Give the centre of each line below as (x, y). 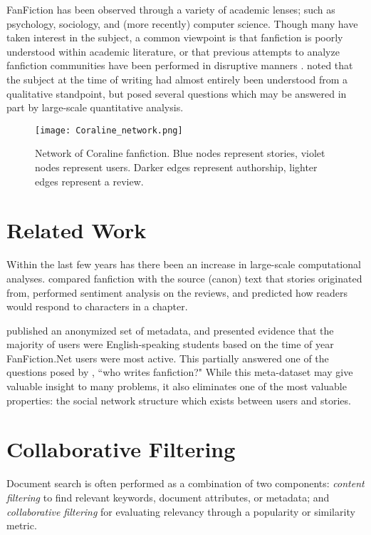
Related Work (77, 230)
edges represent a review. (89, 181)
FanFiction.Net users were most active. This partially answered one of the (168, 358)
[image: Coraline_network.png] (109, 130)
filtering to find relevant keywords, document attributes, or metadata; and (168, 497)
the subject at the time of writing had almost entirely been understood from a (177, 79)
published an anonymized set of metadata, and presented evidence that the (170, 330)
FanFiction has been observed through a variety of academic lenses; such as (171, 9)
